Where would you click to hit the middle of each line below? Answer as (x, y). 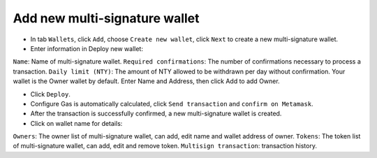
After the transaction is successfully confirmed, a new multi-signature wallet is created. (156, 114)
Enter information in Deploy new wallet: (87, 48)
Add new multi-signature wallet (106, 18)
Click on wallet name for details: (76, 123)
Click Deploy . (51, 94)
